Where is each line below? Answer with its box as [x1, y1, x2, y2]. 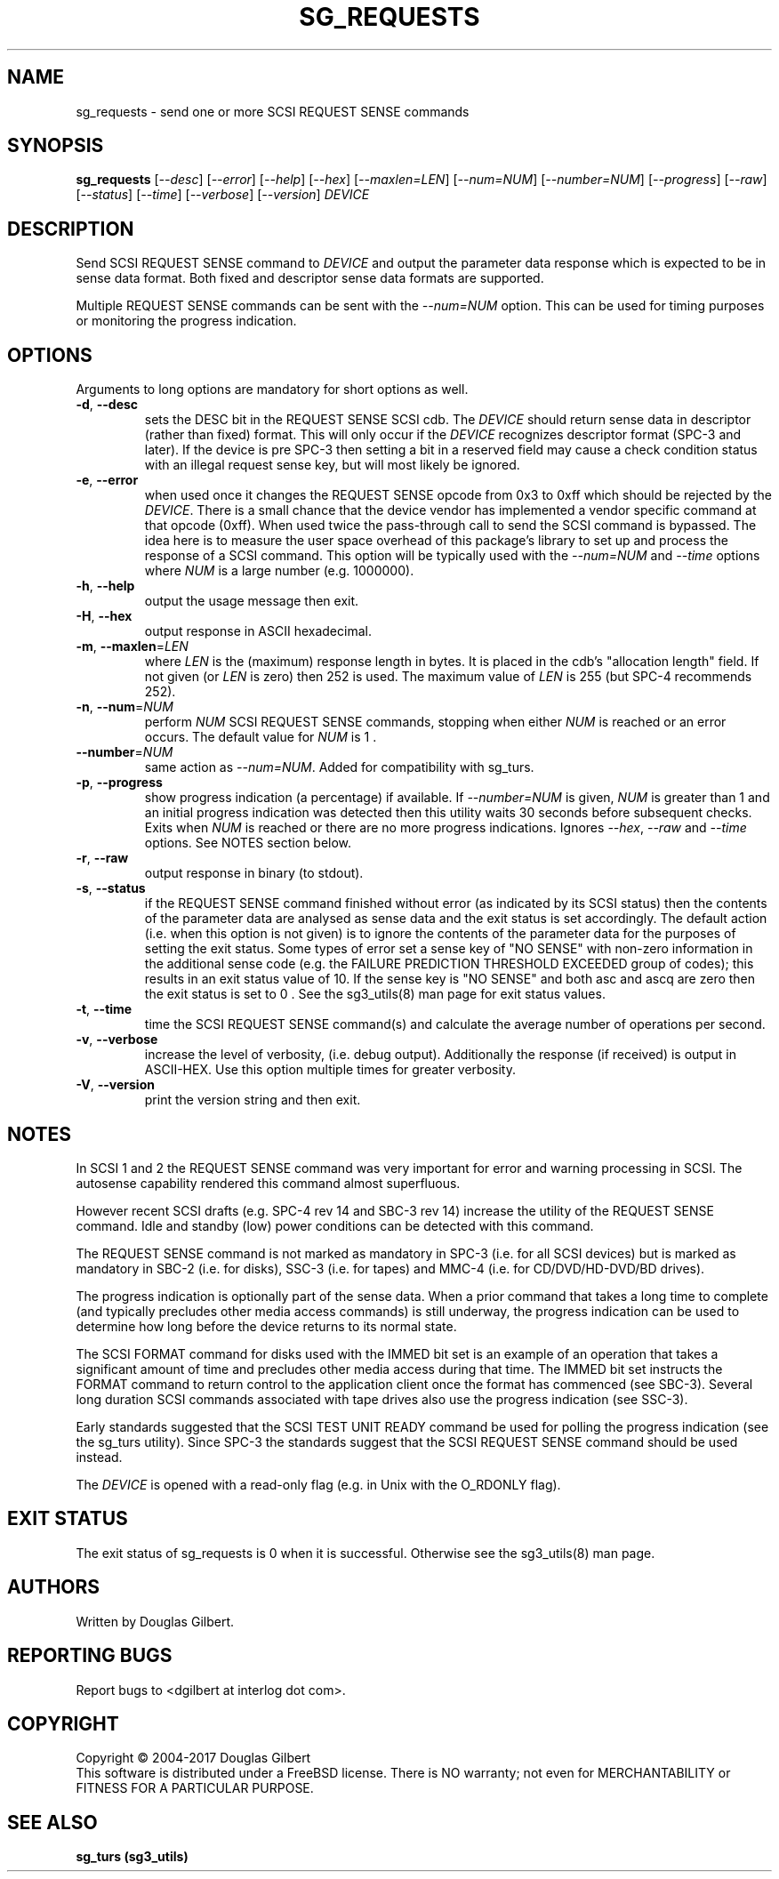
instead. [76, 1449, 123, 1465]
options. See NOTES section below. [144, 835, 352, 851]
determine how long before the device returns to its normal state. [76, 1318, 457, 1334]
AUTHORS [7, 1576, 100, 1599]
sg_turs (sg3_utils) [76, 1849, 189, 1865]
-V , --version [76, 1077, 155, 1093]
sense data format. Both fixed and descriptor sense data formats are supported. [76, 270, 544, 286]
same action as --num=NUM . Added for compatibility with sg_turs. [144, 759, 534, 775]
